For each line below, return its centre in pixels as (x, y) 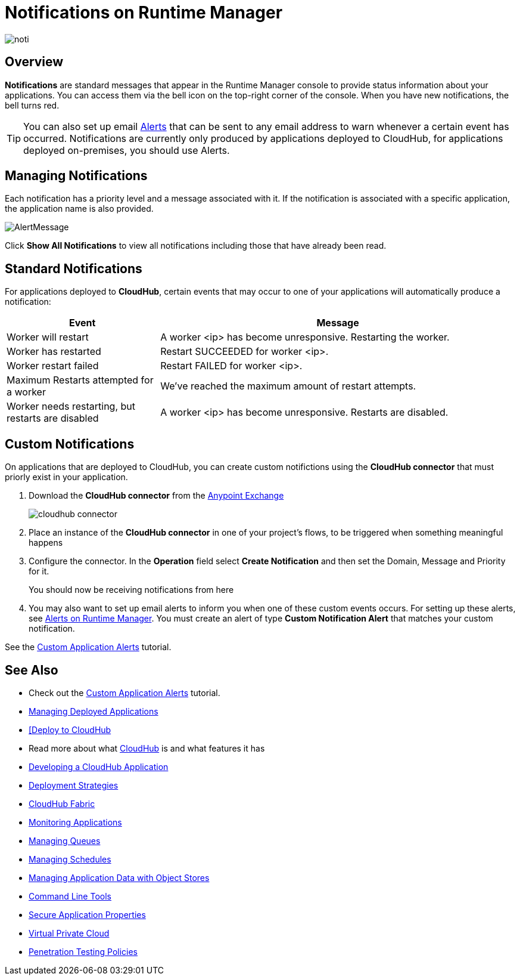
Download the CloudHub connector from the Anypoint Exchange (156, 496)
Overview (34, 62)
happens (46, 543)
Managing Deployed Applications (94, 711)
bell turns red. (32, 105)
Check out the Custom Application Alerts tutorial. (124, 693)
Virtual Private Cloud (69, 933)
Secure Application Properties (87, 914)
